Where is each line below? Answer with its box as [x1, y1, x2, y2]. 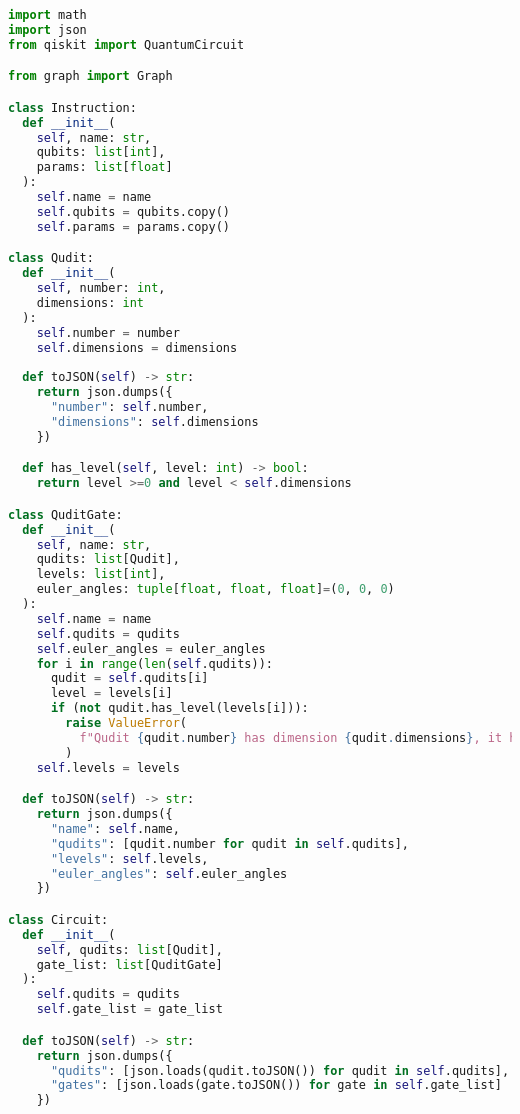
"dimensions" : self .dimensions [50, 414, 259, 429]
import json [8, 22, 87, 37]
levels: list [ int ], [36, 567, 166, 582]
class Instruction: [8, 100, 137, 115]
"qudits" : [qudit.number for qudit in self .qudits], [50, 836, 409, 851]
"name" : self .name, [50, 821, 180, 836]
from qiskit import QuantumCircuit [8, 37, 245, 52]
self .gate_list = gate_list [36, 1002, 223, 1017]
